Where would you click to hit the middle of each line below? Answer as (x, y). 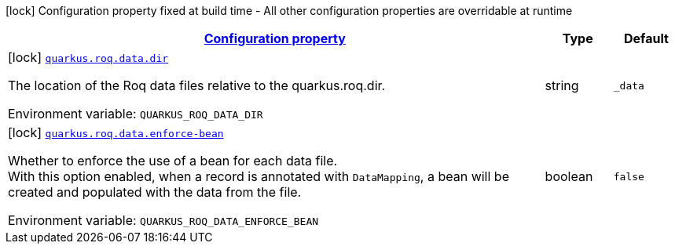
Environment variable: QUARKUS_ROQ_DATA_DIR (136, 114)
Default (646, 38)
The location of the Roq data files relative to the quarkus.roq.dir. (197, 85)
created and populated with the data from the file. (155, 192)
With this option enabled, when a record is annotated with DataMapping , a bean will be (259, 176)
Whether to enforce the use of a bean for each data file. (173, 161)
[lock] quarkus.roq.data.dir (88, 57)
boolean (569, 176)
